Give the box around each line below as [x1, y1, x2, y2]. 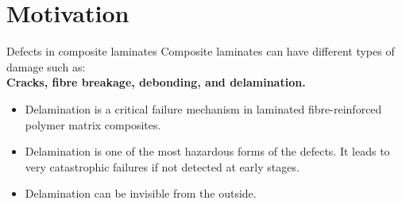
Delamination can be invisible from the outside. [25, 185, 257, 202]
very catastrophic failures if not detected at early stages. [25, 158, 300, 175]
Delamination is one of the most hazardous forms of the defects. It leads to [25, 143, 390, 160]
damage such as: [6, 58, 86, 75]
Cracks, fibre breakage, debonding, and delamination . [6, 74, 306, 90]
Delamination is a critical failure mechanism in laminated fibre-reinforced [25, 100, 382, 117]
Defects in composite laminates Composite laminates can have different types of [6, 43, 395, 60]
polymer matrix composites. [25, 116, 161, 133]
